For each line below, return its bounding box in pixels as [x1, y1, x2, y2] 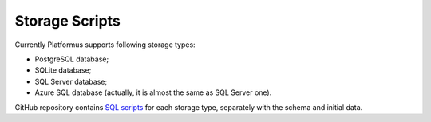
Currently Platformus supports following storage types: [14, 40, 196, 49]
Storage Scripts [14, 12, 121, 30]
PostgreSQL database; [34, 54, 109, 64]
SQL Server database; [34, 77, 108, 86]
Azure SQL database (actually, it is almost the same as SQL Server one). [34, 88, 272, 97]
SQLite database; [34, 65, 92, 75]
